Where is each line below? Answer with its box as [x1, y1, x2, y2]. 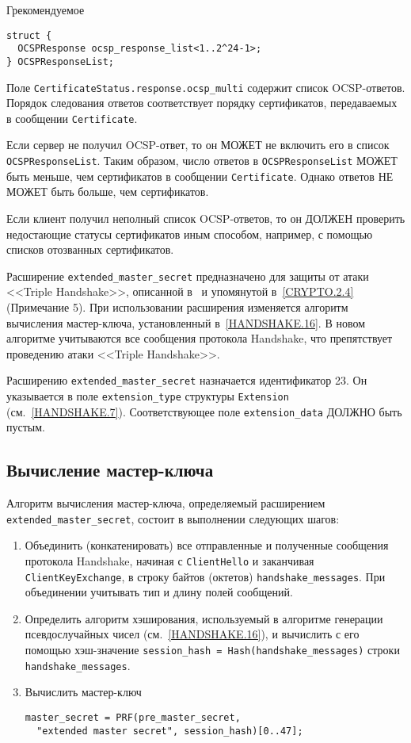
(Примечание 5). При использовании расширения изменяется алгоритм [6, 299, 348, 315]
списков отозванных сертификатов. [6, 241, 174, 258]
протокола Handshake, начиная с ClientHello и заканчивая [25, 552, 314, 569]
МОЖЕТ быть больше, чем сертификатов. [6, 183, 209, 200]
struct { [6, 29, 52, 41]
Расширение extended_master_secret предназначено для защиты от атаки [6, 267, 369, 284]
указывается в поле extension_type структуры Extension [6, 388, 289, 404]
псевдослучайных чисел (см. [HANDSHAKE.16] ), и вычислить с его [25, 626, 360, 642]
